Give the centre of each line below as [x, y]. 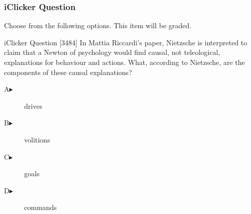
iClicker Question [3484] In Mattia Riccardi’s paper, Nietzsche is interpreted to [126, 42]
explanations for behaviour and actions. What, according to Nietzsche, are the [124, 62]
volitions [37, 139]
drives [33, 105]
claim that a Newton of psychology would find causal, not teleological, [112, 52]
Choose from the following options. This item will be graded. [98, 25]
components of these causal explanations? [68, 72]
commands [40, 207]
